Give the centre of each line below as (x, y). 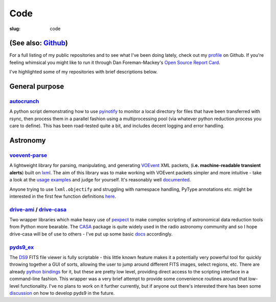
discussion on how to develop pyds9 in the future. (62, 293)
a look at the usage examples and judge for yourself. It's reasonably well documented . (100, 180)
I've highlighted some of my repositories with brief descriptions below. (84, 72)
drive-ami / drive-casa (38, 210)
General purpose (37, 87)
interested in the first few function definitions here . (63, 196)
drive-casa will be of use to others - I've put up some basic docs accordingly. (91, 234)
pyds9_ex (22, 247)
